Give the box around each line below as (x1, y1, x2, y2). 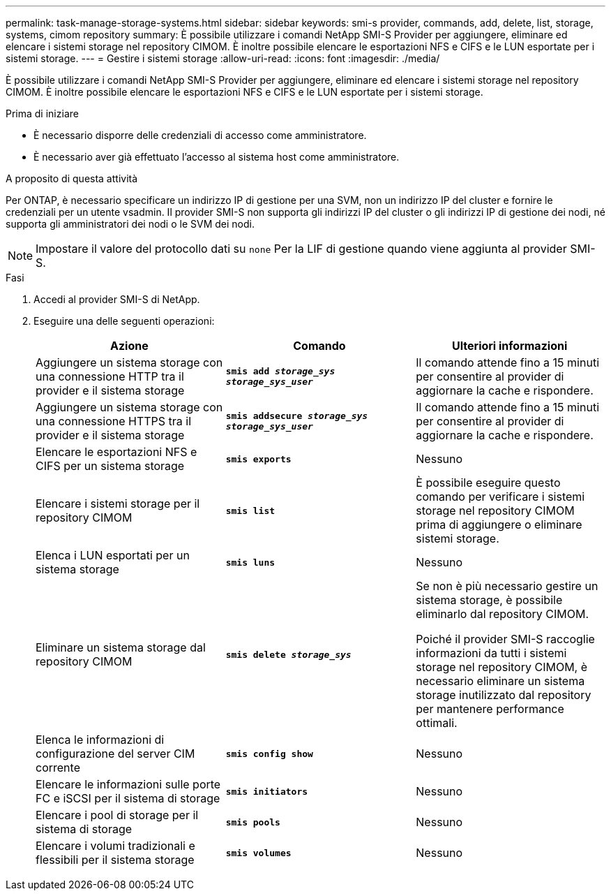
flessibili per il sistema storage (36, 853, 195, 867)
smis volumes (225, 847, 292, 858)
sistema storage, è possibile (416, 593, 563, 607)
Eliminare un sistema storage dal (36, 640, 206, 654)
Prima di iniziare (6, 108, 79, 119)
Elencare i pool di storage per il (36, 808, 199, 822)
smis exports (225, 453, 292, 464)
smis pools (225, 816, 280, 828)
